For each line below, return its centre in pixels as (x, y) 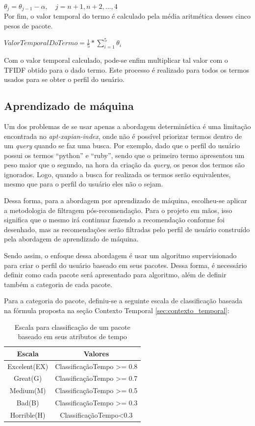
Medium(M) (28, 390)
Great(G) (28, 378)
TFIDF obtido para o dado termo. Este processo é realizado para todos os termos (127, 69)
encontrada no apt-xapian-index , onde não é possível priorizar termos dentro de (123, 136)
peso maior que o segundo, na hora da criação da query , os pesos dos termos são (124, 165)
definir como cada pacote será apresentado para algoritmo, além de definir (115, 275)
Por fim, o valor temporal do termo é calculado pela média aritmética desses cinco (127, 16)
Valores (96, 353)
